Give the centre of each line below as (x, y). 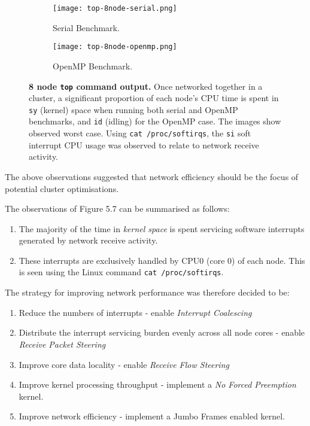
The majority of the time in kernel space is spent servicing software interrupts (162, 228)
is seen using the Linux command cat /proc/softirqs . (121, 272)
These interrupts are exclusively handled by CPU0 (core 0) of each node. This (162, 260)
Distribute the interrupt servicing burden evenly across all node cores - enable (162, 332)
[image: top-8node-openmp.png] (115, 47)
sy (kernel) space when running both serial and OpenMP (133, 109)
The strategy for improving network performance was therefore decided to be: (147, 292)
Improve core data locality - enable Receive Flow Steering (124, 364)
